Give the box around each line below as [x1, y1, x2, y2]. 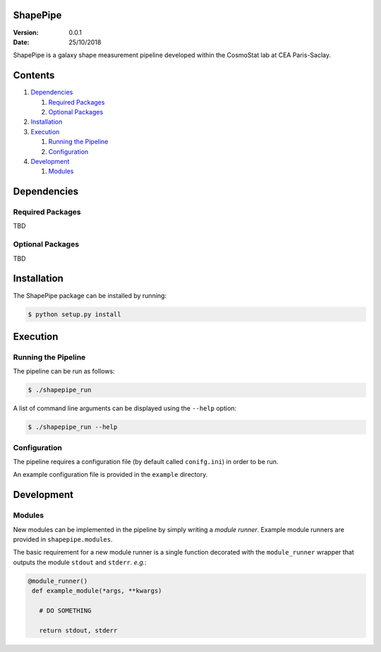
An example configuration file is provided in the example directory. [13, 470, 208, 479]
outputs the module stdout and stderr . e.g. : [13, 558, 147, 567]
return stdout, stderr [39, 626, 118, 634]
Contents [13, 69, 55, 81]
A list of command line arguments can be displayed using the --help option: [13, 404, 236, 413]
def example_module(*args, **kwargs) [32, 587, 162, 595]
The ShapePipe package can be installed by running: [13, 291, 167, 300]
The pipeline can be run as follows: [13, 367, 116, 376]
